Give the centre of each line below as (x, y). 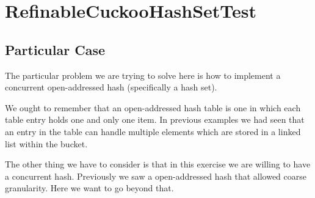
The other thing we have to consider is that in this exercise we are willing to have (158, 164)
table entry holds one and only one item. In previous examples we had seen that (155, 119)
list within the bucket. (46, 143)
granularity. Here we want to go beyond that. (89, 188)
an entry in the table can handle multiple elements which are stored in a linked (153, 131)
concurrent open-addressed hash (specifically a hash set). (111, 87)
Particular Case (55, 49)
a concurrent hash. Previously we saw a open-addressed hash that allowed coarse (156, 176)
